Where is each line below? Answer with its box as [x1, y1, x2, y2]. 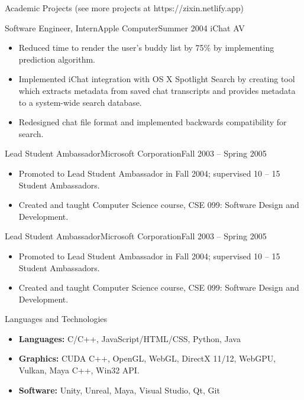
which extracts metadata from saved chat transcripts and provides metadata [18, 84, 296, 96]
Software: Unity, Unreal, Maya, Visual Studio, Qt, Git [18, 383, 220, 396]
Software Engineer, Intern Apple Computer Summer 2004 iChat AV [5, 21, 245, 34]
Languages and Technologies [5, 313, 108, 325]
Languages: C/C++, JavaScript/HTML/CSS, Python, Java [18, 332, 241, 344]
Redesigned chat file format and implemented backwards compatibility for [18, 116, 287, 128]
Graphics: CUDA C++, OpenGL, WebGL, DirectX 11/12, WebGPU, [18, 352, 276, 365]
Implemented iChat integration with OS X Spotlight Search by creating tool [18, 73, 295, 85]
